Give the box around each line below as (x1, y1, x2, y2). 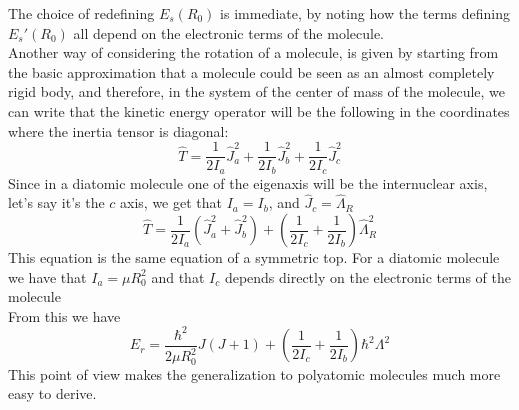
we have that (8, 266, 87, 287)
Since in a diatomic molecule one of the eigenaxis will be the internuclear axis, (8, 172, 488, 193)
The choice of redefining (8, 3, 155, 23)
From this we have (8, 305, 121, 326)
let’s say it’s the (8, 192, 105, 213)
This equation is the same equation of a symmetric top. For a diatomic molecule (8, 247, 500, 268)
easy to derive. (8, 383, 97, 404)
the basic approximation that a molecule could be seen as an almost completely (8, 61, 495, 82)
